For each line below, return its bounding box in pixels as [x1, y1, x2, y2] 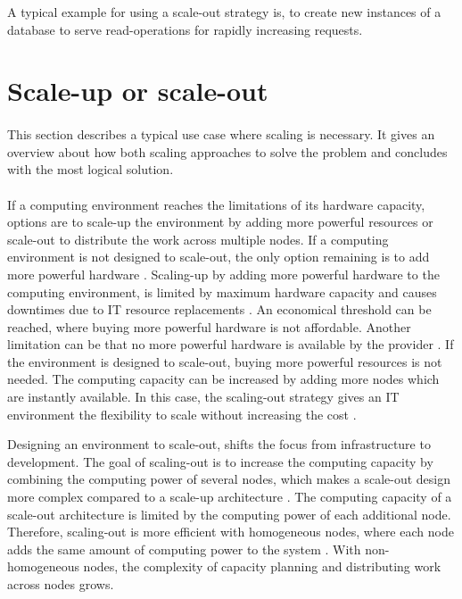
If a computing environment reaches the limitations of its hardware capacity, [7, 195, 425, 213]
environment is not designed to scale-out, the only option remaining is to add [7, 247, 430, 266]
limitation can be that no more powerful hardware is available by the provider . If [7, 335, 454, 354]
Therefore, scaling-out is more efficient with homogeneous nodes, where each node [7, 522, 454, 541]
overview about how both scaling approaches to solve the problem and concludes [7, 142, 448, 161]
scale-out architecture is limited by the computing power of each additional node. [7, 504, 451, 523]
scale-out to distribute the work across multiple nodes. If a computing [7, 229, 389, 248]
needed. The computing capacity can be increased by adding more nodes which [7, 370, 440, 388]
